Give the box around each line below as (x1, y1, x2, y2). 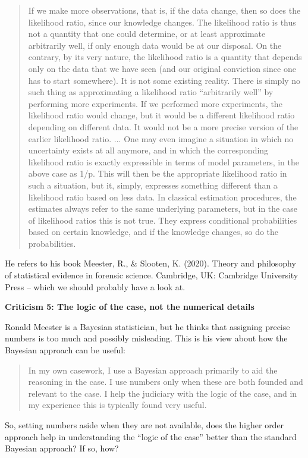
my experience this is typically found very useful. (28, 399, 207, 411)
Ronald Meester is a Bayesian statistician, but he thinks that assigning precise (5, 320, 290, 332)
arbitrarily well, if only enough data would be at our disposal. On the (28, 39, 282, 51)
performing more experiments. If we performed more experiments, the (28, 97, 282, 109)
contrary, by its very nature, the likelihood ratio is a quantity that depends (28, 51, 302, 63)
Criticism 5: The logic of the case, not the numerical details (5, 300, 254, 313)
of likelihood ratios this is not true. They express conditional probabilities (28, 214, 297, 226)
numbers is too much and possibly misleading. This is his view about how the (5, 332, 288, 344)
